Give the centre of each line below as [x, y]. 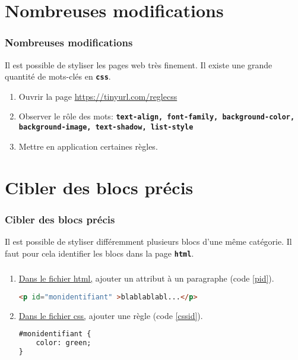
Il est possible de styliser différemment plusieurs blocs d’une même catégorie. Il [148, 241]
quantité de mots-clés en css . [58, 76]
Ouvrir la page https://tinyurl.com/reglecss [98, 96]
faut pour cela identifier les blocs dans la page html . [99, 253]
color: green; [64, 343]
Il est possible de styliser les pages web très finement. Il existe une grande [139, 64]
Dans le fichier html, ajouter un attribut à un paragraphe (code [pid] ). [146, 278]
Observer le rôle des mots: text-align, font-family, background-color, [157, 116]
